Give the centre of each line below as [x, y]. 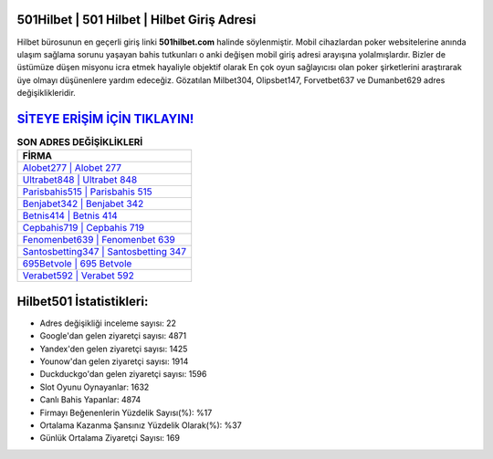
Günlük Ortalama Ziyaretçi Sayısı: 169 [110, 438]
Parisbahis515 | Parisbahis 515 [87, 192]
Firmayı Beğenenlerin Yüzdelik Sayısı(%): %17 [126, 412]
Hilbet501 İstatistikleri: [83, 301]
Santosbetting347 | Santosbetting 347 [105, 252]
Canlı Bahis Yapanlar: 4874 [90, 400]
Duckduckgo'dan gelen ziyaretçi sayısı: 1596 [123, 374]
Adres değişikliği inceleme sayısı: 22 [108, 323]
